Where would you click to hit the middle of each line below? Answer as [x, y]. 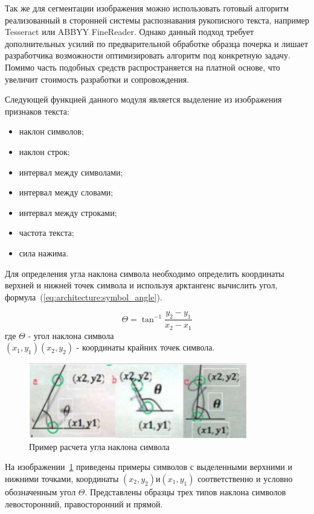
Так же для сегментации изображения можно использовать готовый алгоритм [147, 8]
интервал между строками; [68, 212]
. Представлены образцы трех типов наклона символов [185, 492]
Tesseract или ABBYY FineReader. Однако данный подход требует [130, 32]
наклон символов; [51, 131]
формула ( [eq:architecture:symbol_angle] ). [84, 297]
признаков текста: [37, 111]
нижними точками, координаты [62, 478]
